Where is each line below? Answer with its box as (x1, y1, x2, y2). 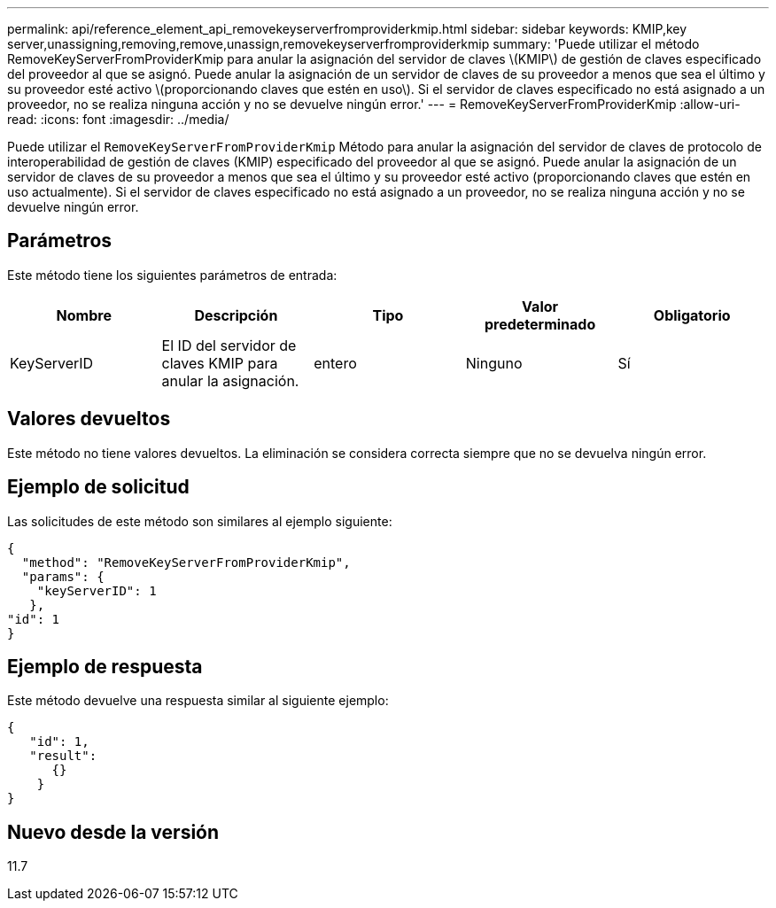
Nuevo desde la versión (7, 820, 220, 843)
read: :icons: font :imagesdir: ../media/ (7, 112, 229, 127)
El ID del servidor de (161, 336, 297, 354)
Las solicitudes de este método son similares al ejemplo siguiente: (7, 513, 392, 529)
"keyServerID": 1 (36, 583, 157, 598)
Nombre (56, 306, 112, 324)
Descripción (194, 306, 278, 324)
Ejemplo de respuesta (7, 655, 203, 678)
